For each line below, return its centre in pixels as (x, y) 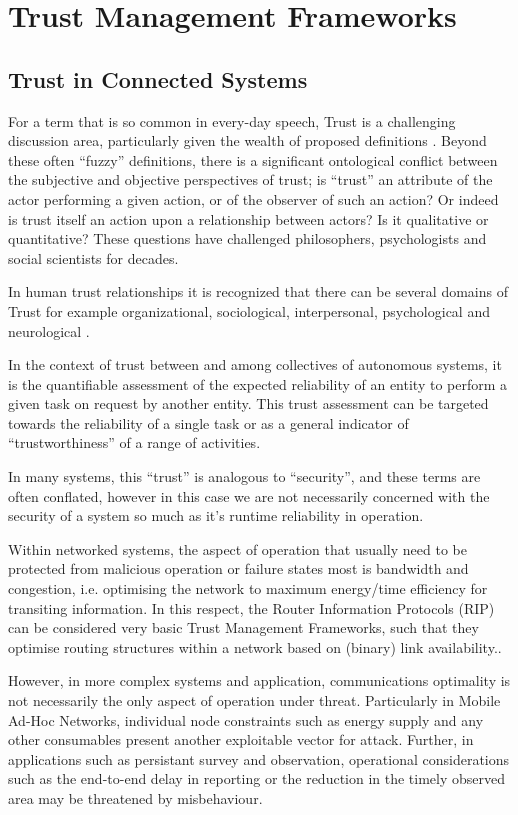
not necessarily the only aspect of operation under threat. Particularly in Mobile (254, 700)
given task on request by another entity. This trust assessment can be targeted (248, 403)
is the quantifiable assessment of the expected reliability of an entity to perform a (258, 383)
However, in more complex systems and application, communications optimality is (259, 680)
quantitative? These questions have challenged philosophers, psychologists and (247, 238)
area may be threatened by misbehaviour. (135, 797)
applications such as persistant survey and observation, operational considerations (259, 758)
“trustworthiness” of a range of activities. (134, 442)
